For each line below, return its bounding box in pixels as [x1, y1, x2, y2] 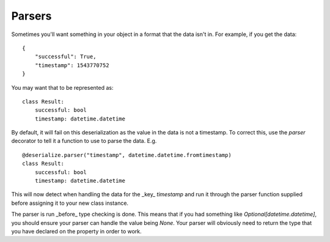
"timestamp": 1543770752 [34, 62, 109, 68]
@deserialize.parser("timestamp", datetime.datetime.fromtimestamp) [22, 152, 232, 158]
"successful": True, [34, 53, 97, 61]
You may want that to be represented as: [11, 84, 114, 91]
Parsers [11, 9, 52, 23]
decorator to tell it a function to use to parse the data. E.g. [11, 137, 157, 145]
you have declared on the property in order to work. [11, 227, 142, 235]
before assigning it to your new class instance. [11, 199, 128, 207]
